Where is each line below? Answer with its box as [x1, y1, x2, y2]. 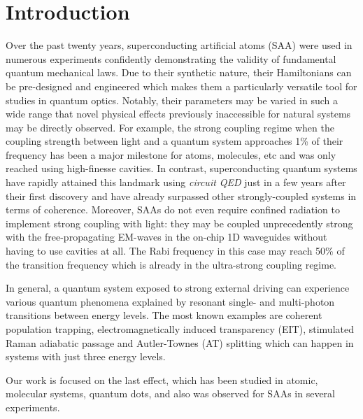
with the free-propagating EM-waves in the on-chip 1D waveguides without [6, 229, 327, 244]
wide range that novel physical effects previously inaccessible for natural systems [6, 106, 351, 121]
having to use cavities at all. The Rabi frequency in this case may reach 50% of [6, 243, 345, 258]
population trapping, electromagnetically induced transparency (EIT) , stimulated [6, 322, 354, 336]
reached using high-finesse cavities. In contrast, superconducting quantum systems [6, 161, 357, 176]
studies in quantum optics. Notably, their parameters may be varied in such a [6, 92, 338, 107]
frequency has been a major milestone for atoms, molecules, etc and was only [6, 147, 336, 162]
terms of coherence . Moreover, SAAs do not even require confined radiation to [6, 202, 340, 217]
